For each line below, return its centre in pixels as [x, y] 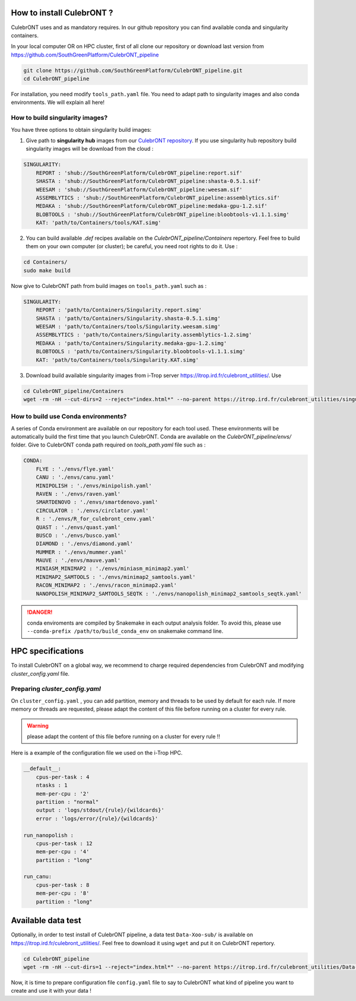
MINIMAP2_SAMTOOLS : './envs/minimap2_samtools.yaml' [116, 577]
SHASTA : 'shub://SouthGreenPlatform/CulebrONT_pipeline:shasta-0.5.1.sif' [149, 181]
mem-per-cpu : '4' [63, 852]
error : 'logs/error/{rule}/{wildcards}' [97, 818]
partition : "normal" [67, 802]
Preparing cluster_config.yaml [56, 689]
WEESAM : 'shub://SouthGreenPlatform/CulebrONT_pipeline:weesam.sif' [139, 189]
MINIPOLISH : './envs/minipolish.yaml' [94, 486]
